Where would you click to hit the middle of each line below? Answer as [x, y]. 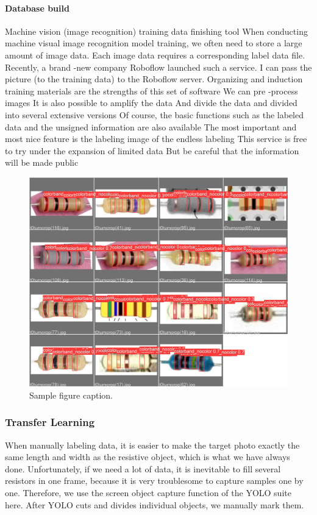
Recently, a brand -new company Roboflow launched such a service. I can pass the [158, 67]
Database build [37, 8]
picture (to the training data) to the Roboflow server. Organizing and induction [154, 79]
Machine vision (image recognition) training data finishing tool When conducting [156, 31]
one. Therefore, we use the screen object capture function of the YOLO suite [148, 492]
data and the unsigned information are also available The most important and [151, 126]
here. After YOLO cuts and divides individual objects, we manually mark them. [155, 504]
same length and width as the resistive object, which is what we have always [148, 457]
